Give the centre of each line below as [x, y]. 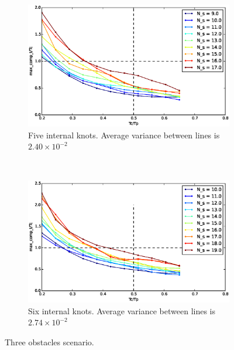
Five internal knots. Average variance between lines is [124, 135]
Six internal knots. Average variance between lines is [122, 310]
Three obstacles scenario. [49, 341]
